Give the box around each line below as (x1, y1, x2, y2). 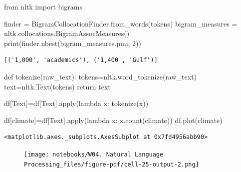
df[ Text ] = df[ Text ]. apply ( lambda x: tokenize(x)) (4, 98, 149, 108)
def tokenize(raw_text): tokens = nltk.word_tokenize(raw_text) (4, 71, 197, 81)
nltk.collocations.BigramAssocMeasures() (4, 28, 130, 38)
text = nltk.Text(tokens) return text (4, 81, 111, 91)
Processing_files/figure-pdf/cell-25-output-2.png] (24, 160, 199, 168)
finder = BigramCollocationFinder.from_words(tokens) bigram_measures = (4, 18, 238, 28)
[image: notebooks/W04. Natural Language (24, 150, 164, 158)
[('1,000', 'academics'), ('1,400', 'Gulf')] (4, 56, 158, 64)
